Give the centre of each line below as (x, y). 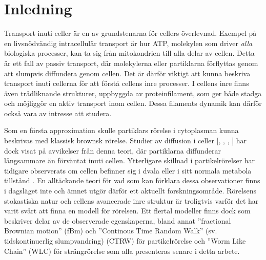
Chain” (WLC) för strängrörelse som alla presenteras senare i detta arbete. (122, 251)
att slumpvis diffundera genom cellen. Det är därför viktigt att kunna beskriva (127, 73)
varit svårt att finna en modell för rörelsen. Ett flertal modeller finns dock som (127, 211)
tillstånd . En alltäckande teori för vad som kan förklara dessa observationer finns (132, 180)
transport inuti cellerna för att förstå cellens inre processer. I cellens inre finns (127, 83)
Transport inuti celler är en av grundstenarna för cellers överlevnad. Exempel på (130, 33)
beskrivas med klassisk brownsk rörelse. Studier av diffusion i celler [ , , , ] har (126, 140)
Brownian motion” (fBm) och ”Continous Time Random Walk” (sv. (111, 231)
